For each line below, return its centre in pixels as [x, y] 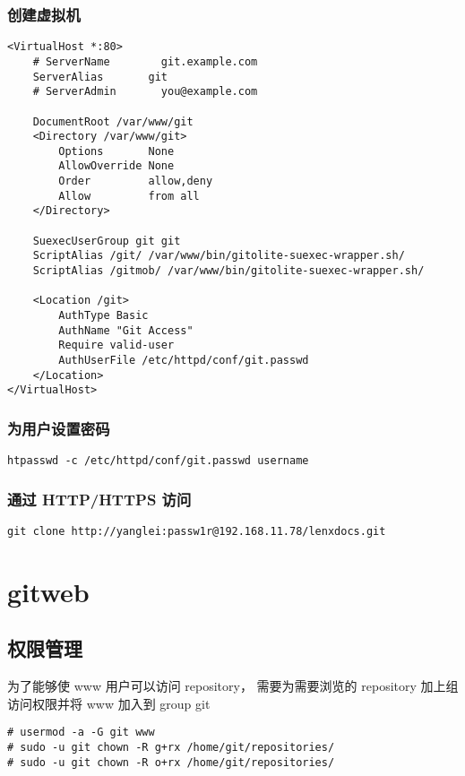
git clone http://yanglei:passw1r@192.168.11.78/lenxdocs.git [197, 532]
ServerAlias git [100, 77]
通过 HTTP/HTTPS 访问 [99, 499]
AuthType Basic [103, 316]
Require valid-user [116, 345]
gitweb [48, 591]
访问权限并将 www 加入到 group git [109, 703]
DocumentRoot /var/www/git [113, 121]
